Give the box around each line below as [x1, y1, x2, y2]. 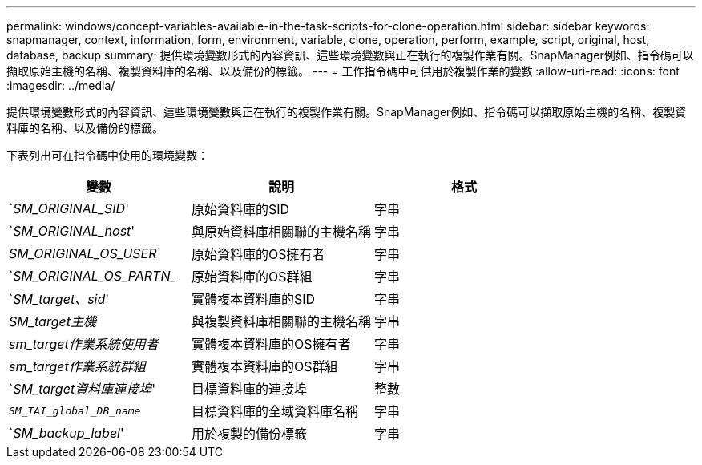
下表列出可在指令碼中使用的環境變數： [6, 148, 208, 162]
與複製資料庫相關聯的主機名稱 [192, 313, 372, 330]
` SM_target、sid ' [9, 291, 110, 307]
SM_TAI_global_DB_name [9, 404, 141, 417]
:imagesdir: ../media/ [6, 79, 115, 92]
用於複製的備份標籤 [192, 426, 308, 442]
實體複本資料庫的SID [192, 291, 316, 307]
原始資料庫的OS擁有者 [192, 246, 325, 262]
